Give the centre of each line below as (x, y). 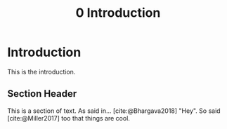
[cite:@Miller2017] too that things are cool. (69, 118)
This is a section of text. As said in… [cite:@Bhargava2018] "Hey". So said (114, 111)
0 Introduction (118, 13)
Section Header (42, 94)
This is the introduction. (41, 72)
